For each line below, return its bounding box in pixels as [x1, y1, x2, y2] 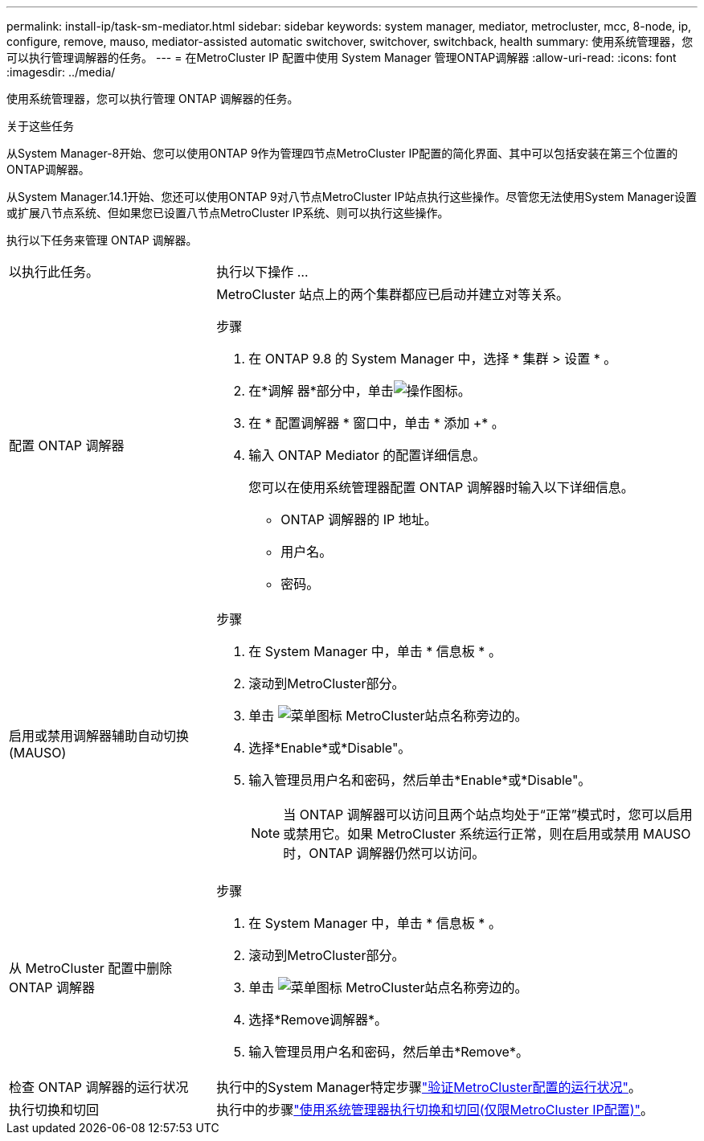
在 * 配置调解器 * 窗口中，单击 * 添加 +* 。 [248, 415, 505, 431]
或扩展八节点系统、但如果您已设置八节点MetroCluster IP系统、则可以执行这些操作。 [6, 206, 449, 220]
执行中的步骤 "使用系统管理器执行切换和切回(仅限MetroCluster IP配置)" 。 [216, 1102, 654, 1118]
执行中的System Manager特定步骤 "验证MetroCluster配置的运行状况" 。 [216, 1079, 642, 1095]
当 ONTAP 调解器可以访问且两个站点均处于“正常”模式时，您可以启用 [283, 806, 693, 823]
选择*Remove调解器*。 [248, 1012, 387, 1028]
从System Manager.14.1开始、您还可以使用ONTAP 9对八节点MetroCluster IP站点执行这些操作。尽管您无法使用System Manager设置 [6, 190, 698, 203]
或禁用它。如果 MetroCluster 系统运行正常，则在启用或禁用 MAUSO [283, 826, 691, 842]
